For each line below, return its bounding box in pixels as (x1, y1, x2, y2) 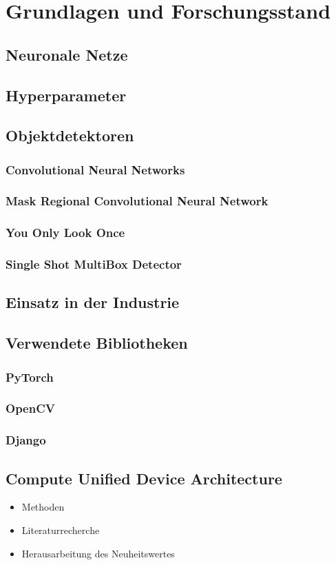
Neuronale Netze (6, 43, 128, 65)
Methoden (21, 500, 65, 514)
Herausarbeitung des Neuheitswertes (21, 546, 175, 560)
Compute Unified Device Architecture (6, 467, 282, 489)
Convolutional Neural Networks (6, 161, 185, 178)
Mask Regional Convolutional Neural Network (6, 192, 269, 209)
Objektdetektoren (6, 125, 134, 146)
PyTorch (6, 368, 54, 385)
